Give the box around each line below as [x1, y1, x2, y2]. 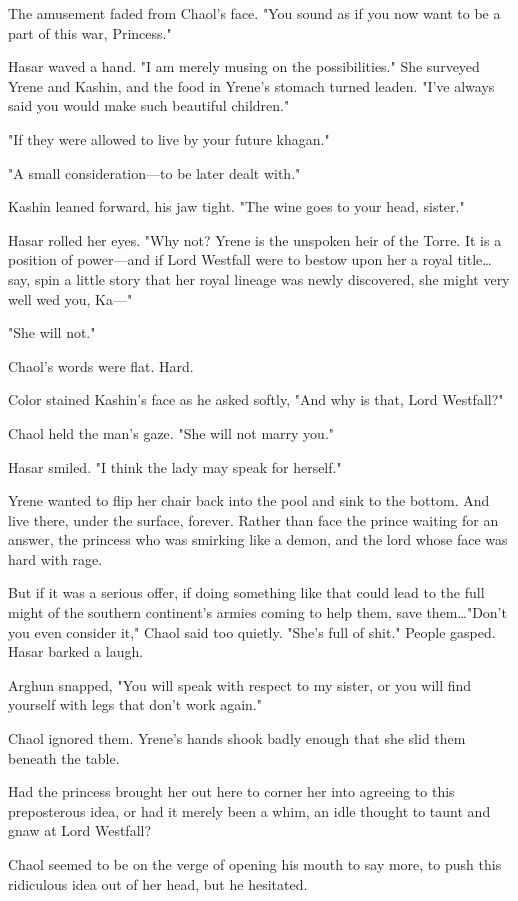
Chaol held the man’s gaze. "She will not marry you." [8, 422, 335, 443]
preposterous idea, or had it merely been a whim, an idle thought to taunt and [8, 800, 491, 821]
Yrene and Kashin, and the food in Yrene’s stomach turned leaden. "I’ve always [8, 75, 495, 96]
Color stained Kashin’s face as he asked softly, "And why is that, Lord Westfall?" [8, 389, 504, 410]
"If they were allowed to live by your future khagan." [8, 128, 330, 149]
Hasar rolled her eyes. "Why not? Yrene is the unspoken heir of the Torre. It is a [8, 229, 502, 250]
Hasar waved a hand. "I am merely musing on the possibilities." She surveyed [8, 56, 480, 77]
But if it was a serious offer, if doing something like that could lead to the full [8, 582, 485, 603]
